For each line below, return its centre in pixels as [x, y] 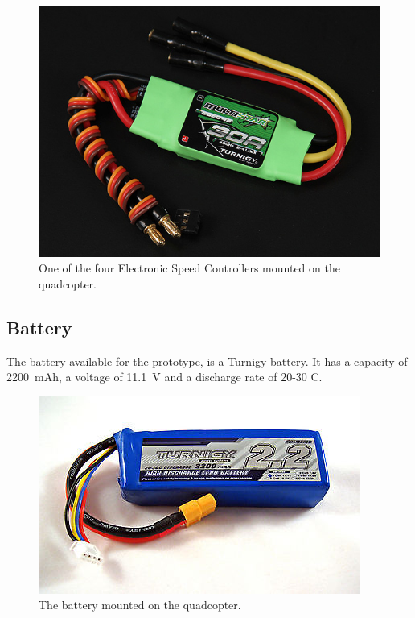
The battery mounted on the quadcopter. [140, 605]
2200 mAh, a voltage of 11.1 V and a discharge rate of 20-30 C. [164, 377]
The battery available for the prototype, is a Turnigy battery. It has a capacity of [207, 361]
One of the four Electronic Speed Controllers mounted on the [189, 268]
